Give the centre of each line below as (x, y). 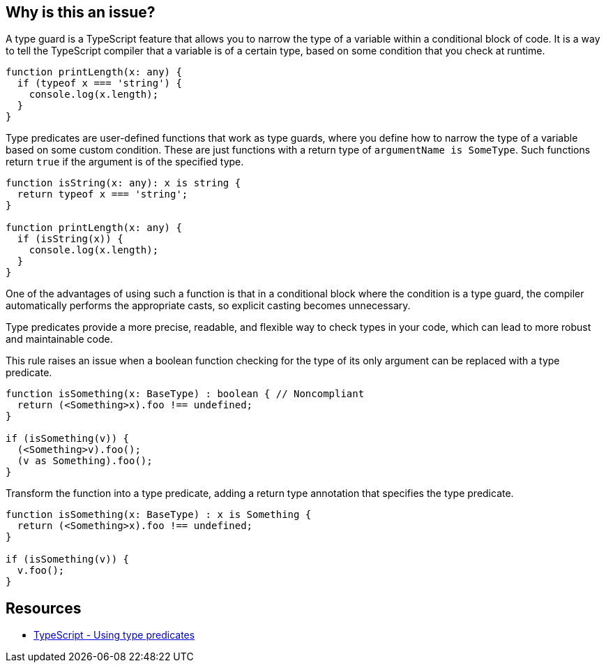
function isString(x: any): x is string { (123, 183)
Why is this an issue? (81, 12)
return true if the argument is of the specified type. (125, 162)
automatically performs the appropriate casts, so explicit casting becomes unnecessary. (208, 306)
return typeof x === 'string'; (103, 194)
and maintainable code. (59, 339)
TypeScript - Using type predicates (114, 635)
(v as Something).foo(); (85, 461)
